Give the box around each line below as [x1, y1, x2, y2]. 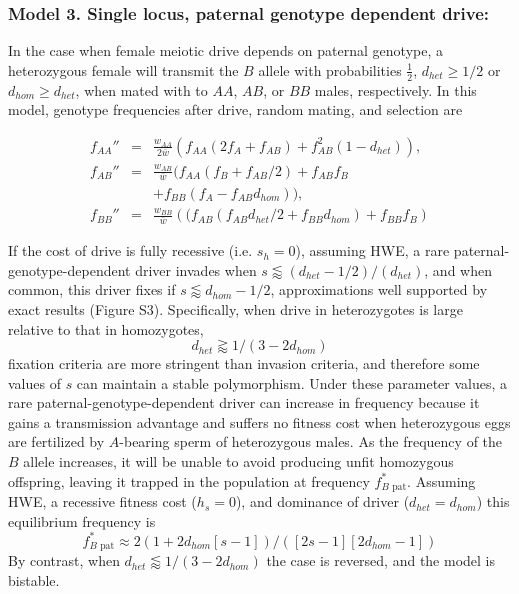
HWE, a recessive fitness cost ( [8, 491, 197, 512]
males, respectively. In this [314, 79, 477, 100]
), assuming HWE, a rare [295, 240, 450, 261]
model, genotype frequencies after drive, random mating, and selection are [8, 99, 463, 120]
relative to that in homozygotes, [8, 318, 204, 339]
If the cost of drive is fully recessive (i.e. [8, 240, 253, 261]
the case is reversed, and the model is [266, 550, 496, 571]
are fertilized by [8, 431, 105, 452]
